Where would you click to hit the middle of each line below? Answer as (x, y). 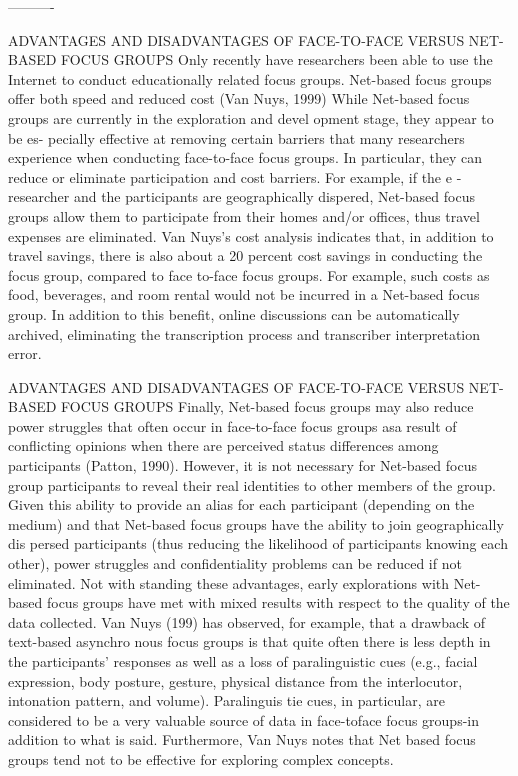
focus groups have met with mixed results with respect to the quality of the (278, 602)
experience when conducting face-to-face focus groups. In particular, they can (245, 157)
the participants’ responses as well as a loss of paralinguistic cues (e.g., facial (243, 661)
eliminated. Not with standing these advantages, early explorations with (229, 582)
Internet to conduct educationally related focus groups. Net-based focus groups (250, 78)
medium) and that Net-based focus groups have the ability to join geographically (256, 523)
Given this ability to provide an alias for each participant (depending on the (241, 504)
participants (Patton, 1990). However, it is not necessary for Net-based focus (243, 465)
